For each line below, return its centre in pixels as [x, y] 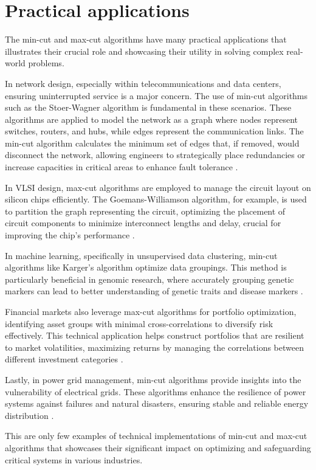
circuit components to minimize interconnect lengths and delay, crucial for [143, 223]
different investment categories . [64, 359]
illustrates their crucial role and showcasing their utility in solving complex [144, 51]
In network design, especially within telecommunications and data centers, [143, 83]
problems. [46, 63]
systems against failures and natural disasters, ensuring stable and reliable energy [157, 403]
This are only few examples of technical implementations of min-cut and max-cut [156, 436]
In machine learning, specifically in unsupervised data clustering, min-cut [141, 255]
